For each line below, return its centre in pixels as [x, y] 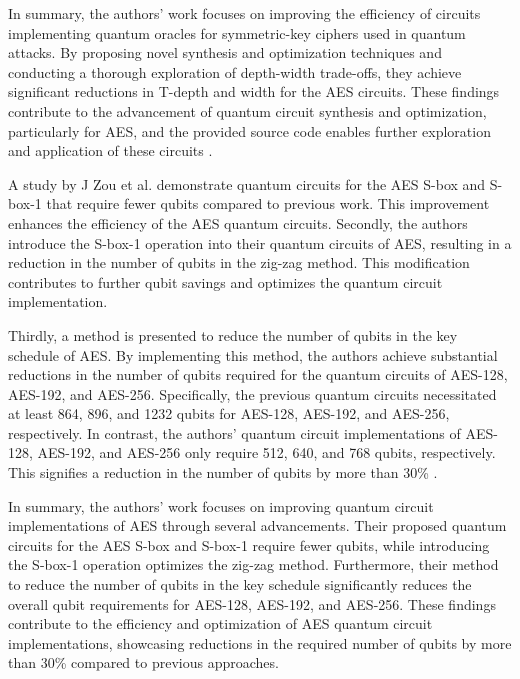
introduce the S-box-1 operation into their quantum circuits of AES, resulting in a [260, 242]
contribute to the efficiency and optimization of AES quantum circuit [220, 623]
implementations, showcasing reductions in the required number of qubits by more [260, 642]
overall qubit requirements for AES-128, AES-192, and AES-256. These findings [252, 603]
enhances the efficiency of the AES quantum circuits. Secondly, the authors [238, 222]
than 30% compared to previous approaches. [143, 662]
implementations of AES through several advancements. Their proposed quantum [257, 525]
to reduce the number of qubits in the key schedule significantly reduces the [240, 584]
